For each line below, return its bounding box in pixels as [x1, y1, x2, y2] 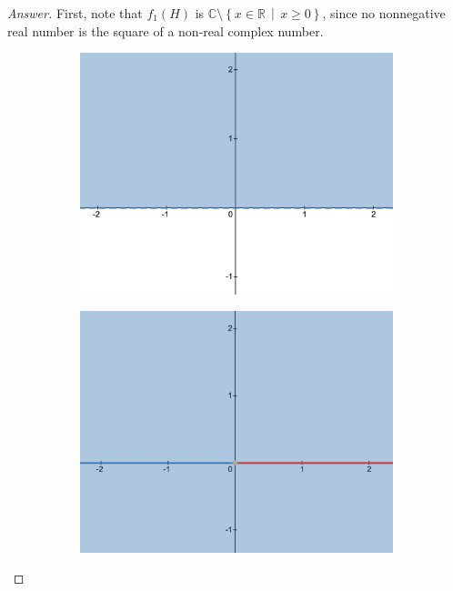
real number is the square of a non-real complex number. [7, 21, 324, 40]
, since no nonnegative [322, 4, 446, 22]
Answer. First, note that [7, 4, 143, 22]
